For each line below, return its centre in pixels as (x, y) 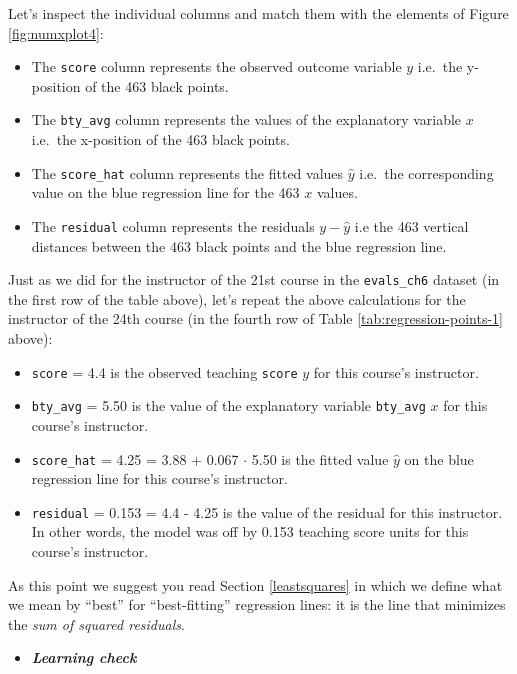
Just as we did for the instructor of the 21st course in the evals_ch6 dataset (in (254, 279)
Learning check (84, 657)
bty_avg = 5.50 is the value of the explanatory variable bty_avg (228, 405)
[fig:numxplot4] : (56, 32)
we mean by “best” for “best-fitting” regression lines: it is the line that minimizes (257, 604)
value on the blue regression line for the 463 (165, 192)
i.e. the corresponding (426, 172)
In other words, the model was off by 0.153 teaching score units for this (250, 531)
